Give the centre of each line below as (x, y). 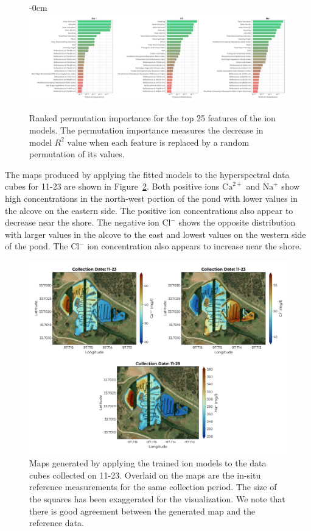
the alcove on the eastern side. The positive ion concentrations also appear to (149, 210)
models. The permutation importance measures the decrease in (146, 130)
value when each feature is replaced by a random (158, 142)
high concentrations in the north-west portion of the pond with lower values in (152, 198)
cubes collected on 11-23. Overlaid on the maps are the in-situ (145, 475)
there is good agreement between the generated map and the (142, 511)
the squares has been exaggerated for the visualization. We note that (157, 498)
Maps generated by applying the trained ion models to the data (148, 463)
